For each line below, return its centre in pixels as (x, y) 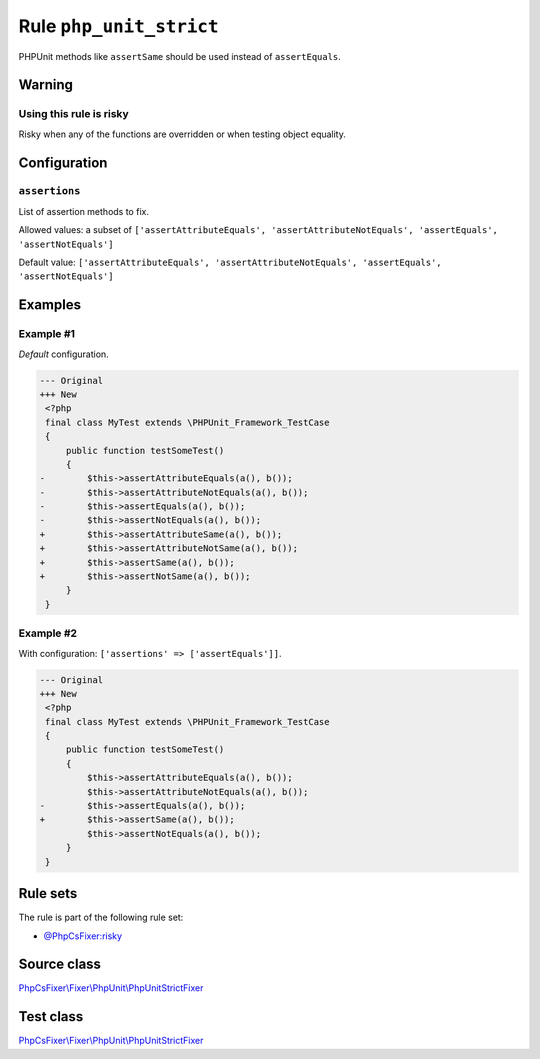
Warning (46, 85)
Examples (50, 305)
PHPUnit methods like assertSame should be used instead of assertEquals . (180, 56)
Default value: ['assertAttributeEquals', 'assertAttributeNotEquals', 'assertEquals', (230, 262)
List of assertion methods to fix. (84, 211)
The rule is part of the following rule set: (101, 917)
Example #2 (48, 633)
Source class (60, 964)
